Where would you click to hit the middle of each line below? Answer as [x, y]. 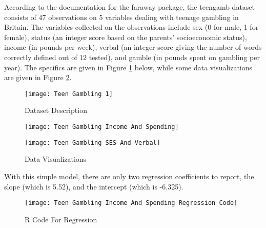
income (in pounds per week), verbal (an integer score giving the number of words [133, 47]
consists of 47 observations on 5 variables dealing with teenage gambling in [121, 17]
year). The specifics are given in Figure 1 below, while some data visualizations [128, 67]
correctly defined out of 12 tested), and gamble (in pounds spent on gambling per [132, 57]
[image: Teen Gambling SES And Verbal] [93, 142]
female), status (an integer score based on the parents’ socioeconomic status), [126, 37]
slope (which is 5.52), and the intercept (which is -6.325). [94, 186]
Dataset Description [56, 110]
